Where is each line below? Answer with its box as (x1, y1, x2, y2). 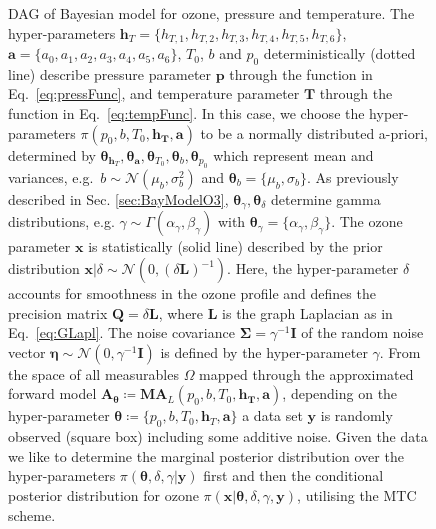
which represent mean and (213, 144, 374, 165)
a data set (242, 405, 303, 426)
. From (379, 341, 421, 362)
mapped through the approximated (199, 363, 414, 384)
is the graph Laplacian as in (222, 302, 393, 323)
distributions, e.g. (8, 211, 115, 232)
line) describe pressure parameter (8, 63, 212, 84)
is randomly (320, 405, 393, 426)
